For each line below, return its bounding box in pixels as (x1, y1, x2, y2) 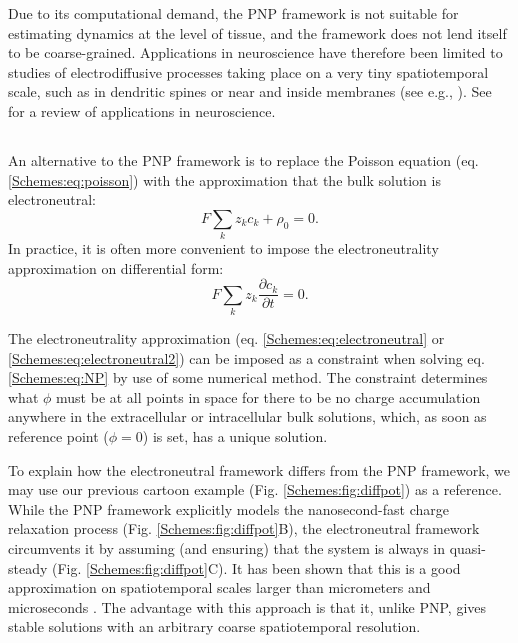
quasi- (449, 537, 486, 558)
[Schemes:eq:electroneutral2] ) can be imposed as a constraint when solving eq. (8, 347, 485, 368)
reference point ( (8, 426, 109, 447)
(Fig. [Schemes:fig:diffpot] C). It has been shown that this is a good (52, 557, 461, 578)
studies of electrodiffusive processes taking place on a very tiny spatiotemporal (8, 61, 489, 82)
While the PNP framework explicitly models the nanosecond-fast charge (8, 498, 449, 519)
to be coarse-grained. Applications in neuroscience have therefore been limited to (8, 42, 503, 63)
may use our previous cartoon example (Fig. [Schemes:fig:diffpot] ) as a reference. (8, 479, 502, 500)
